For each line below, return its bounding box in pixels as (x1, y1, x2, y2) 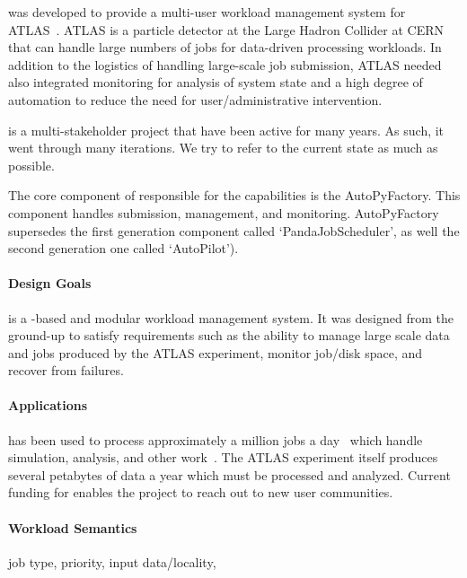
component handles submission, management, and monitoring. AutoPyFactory (8, 203, 439, 222)
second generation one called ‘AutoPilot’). (8, 239, 239, 258)
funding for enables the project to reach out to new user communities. (8, 483, 393, 502)
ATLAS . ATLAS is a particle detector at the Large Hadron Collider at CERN (8, 20, 445, 39)
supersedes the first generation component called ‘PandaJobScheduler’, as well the (8, 221, 460, 240)
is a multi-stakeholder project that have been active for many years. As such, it (8, 120, 445, 139)
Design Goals (8, 274, 92, 293)
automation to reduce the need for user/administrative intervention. (8, 90, 383, 109)
